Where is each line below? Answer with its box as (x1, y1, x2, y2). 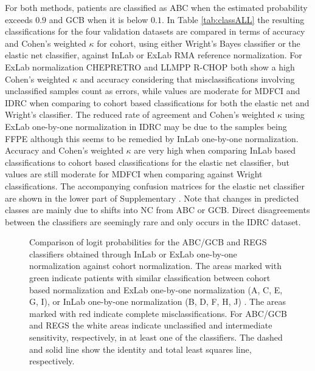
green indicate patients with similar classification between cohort (29, 271, 271, 284)
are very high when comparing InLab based (134, 144, 296, 157)
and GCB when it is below (49, 13, 148, 26)
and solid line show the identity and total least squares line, (29, 342, 252, 355)
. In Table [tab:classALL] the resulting (161, 13, 305, 26)
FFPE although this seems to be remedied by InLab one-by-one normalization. (5, 132, 299, 145)
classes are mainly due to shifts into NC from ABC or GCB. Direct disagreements (5, 203, 310, 216)
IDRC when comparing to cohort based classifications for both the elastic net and (5, 96, 310, 109)
